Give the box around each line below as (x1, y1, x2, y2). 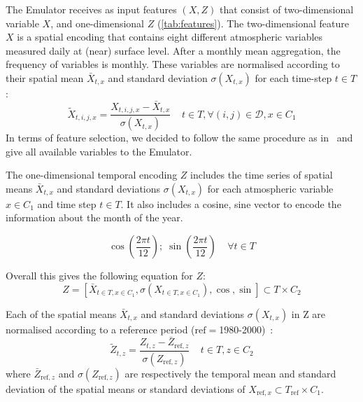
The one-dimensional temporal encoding (6, 167, 178, 182)
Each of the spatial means (6, 306, 117, 321)
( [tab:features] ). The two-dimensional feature (157, 15, 349, 30)
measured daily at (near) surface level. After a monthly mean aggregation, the (6, 43, 341, 57)
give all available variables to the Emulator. (6, 144, 192, 158)
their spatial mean (6, 70, 84, 85)
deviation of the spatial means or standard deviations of (6, 381, 245, 396)
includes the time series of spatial (190, 167, 333, 182)
